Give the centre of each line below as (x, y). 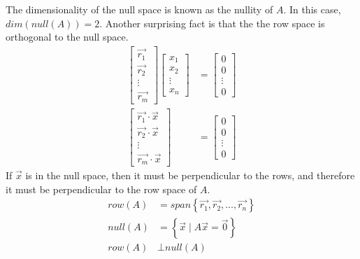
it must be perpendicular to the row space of (101, 189)
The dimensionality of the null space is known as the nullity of (139, 9)
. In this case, (312, 9)
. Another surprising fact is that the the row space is (212, 23)
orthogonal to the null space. (67, 37)
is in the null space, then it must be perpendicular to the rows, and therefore (190, 175)
